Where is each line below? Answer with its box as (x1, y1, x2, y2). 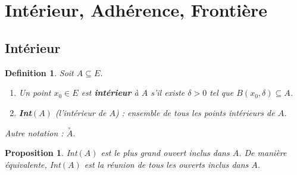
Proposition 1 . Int (5, 146, 77, 159)
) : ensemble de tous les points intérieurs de (115, 106, 275, 118)
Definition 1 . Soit (5, 66, 74, 79)
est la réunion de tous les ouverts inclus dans (84, 158, 249, 170)
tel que (210, 86, 234, 99)
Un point (18, 86, 51, 99)
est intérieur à (81, 86, 139, 99)
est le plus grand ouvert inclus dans (101, 146, 230, 159)
